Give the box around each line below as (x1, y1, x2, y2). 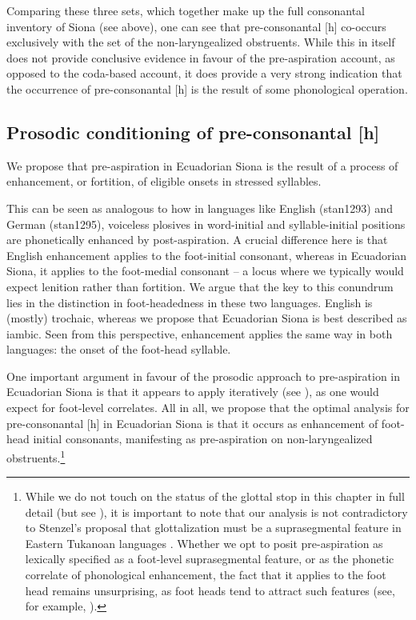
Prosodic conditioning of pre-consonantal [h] (6, 119, 380, 144)
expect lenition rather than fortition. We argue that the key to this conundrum (6, 278, 394, 294)
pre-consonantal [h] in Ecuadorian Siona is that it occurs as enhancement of (6, 414, 378, 431)
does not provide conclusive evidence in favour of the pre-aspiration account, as (6, 49, 395, 66)
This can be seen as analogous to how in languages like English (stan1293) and (6, 199, 393, 216)
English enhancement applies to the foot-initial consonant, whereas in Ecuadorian (6, 246, 407, 263)
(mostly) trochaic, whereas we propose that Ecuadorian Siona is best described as (6, 310, 407, 326)
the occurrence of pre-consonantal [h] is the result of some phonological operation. (6, 80, 408, 97)
